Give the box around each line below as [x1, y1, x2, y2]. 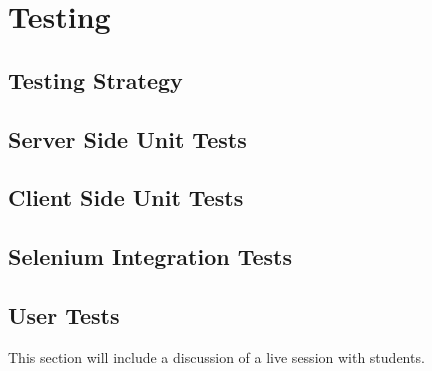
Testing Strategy [8, 64, 183, 95]
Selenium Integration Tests [8, 241, 293, 272]
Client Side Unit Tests [8, 182, 244, 213]
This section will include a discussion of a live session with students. [8, 346, 425, 367]
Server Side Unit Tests [8, 123, 247, 154]
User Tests [8, 299, 120, 330]
